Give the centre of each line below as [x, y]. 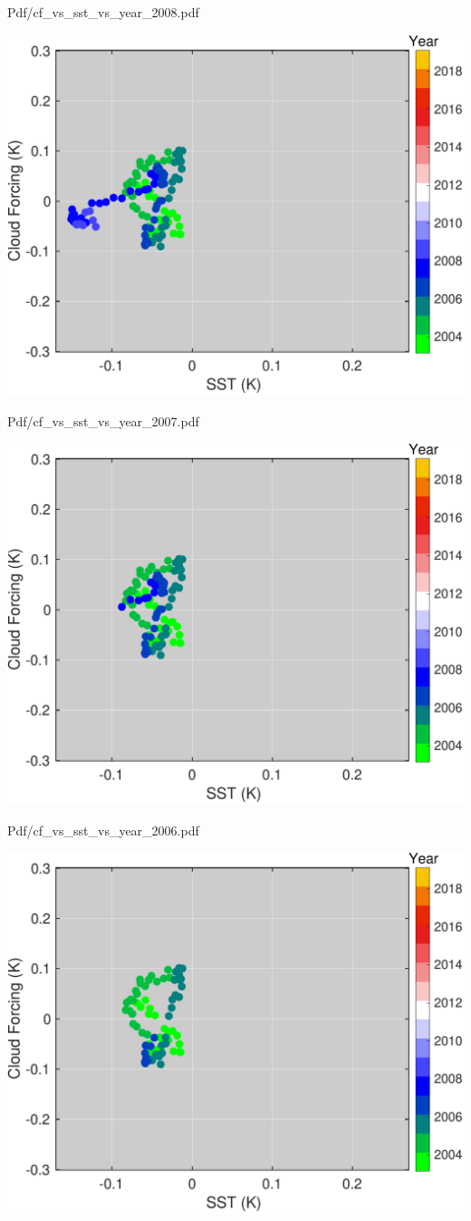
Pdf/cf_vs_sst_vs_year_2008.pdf [103, 12]
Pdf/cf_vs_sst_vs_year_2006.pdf [103, 830]
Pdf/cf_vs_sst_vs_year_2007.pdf [103, 420]
